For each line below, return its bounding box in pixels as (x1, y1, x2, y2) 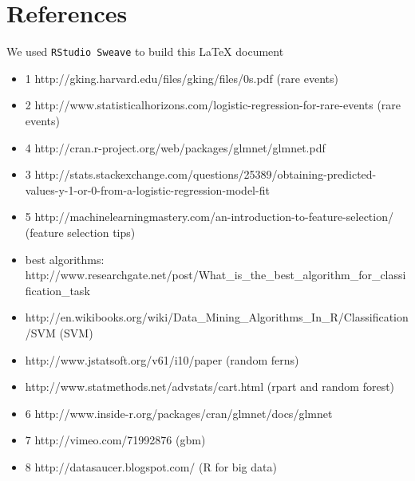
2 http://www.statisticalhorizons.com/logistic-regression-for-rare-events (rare (25, 97, 401, 113)
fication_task (25, 282, 90, 298)
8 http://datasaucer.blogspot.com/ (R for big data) (25, 458, 277, 475)
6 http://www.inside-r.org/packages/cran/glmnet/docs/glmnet (25, 404, 333, 421)
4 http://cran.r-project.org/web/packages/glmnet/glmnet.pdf (25, 139, 326, 156)
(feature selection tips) (25, 223, 136, 240)
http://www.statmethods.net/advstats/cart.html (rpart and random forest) (25, 378, 395, 395)
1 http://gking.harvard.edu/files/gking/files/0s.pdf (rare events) (25, 69, 338, 86)
